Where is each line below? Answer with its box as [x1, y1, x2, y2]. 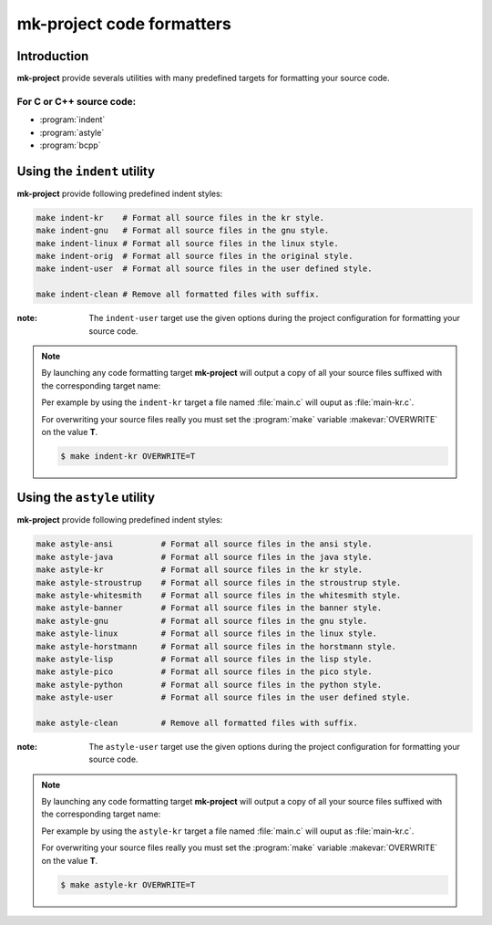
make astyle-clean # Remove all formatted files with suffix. [36, 717, 359, 728]
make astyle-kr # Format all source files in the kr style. [36, 565, 364, 575]
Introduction [16, 48, 89, 64]
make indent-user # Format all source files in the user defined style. [36, 264, 373, 274]
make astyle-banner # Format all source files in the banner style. [36, 603, 383, 613]
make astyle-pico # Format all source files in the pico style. [36, 667, 373, 677]
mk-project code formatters [16, 14, 231, 34]
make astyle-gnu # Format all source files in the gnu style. [36, 616, 368, 626]
